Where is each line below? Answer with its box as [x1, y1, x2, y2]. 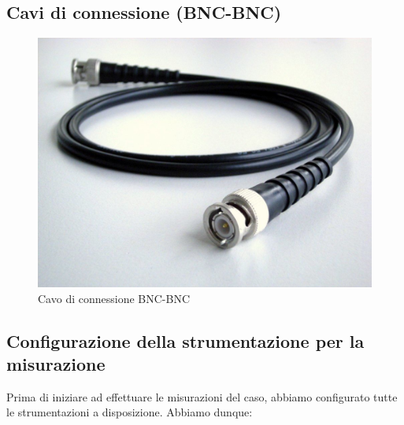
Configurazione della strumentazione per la [6, 328, 365, 353]
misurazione [6, 351, 106, 375]
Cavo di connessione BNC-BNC [38, 290, 191, 306]
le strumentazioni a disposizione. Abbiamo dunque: [6, 404, 253, 420]
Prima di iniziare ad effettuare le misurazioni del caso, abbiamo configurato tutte [6, 388, 398, 405]
